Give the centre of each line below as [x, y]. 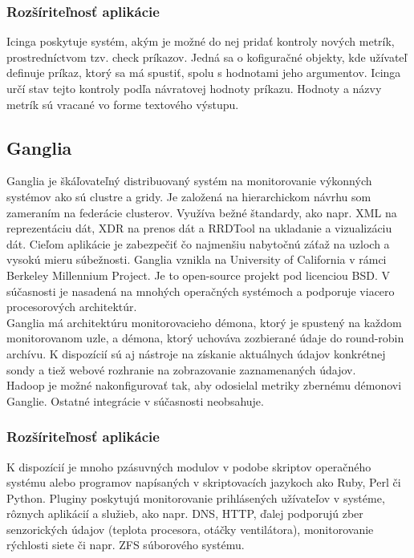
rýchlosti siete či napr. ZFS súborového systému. [126, 545]
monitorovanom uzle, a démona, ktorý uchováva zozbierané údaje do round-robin [205, 338]
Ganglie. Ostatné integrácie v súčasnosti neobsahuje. [135, 400]
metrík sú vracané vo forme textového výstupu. [123, 104]
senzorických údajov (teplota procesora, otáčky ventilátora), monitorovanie [190, 529]
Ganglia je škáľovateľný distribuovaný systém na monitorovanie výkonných [189, 181]
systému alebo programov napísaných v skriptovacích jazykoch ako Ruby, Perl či [204, 482]
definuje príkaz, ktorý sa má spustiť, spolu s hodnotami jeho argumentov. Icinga [204, 73]
